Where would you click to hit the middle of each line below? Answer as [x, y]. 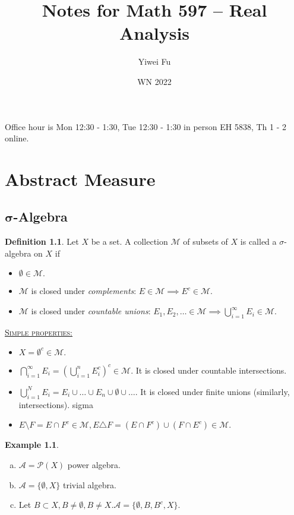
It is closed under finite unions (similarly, [215, 391]
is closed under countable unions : [91, 311]
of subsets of [206, 241]
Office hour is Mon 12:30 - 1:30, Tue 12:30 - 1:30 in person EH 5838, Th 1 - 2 [146, 126]
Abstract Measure [80, 178]
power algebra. [94, 464]
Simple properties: [39, 332]
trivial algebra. [89, 484]
